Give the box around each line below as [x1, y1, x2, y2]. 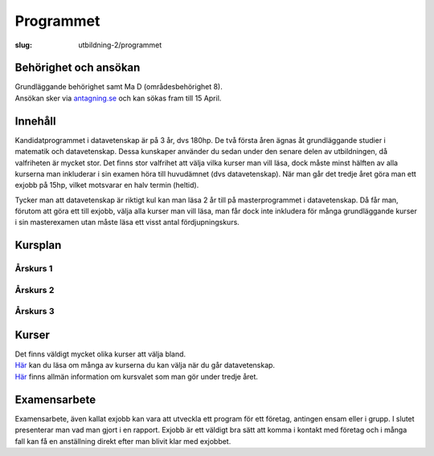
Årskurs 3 [14, 306, 55, 317]
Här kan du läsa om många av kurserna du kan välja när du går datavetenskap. [14, 360, 276, 370]
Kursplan [14, 238, 62, 252]
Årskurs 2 [14, 284, 55, 295]
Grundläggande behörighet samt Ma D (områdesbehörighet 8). [14, 82, 223, 92]
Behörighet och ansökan [14, 61, 141, 75]
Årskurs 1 [14, 263, 53, 275]
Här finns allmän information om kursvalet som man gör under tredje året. [14, 372, 259, 381]
